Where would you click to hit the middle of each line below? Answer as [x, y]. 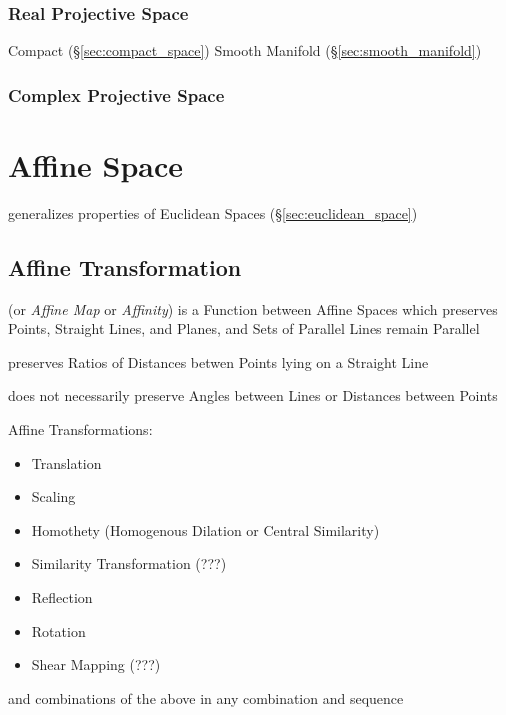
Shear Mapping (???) [96, 664]
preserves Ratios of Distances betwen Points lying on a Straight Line [218, 361]
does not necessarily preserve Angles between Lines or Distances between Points [253, 395]
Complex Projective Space [116, 94]
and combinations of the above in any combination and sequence [206, 697]
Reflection [62, 596]
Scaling [53, 496]
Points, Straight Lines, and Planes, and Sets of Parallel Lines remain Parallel [244, 328]
